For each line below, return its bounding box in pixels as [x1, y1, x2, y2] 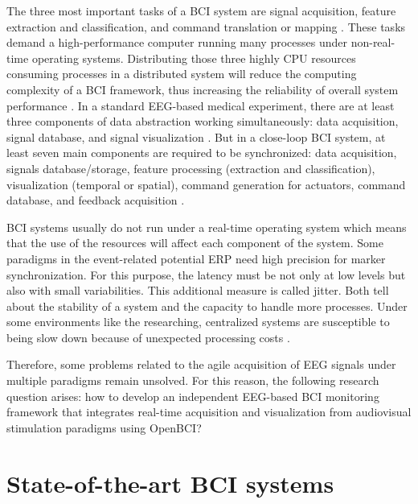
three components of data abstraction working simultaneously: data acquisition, [6, 113, 399, 130]
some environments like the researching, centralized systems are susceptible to [6, 313, 390, 330]
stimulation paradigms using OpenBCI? [6, 419, 202, 436]
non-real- [350, 34, 395, 51]
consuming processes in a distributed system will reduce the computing [6, 65, 357, 82]
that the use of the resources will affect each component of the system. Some [6, 234, 383, 251]
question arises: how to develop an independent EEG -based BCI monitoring [6, 387, 379, 404]
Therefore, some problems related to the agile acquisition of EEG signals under [6, 356, 396, 373]
